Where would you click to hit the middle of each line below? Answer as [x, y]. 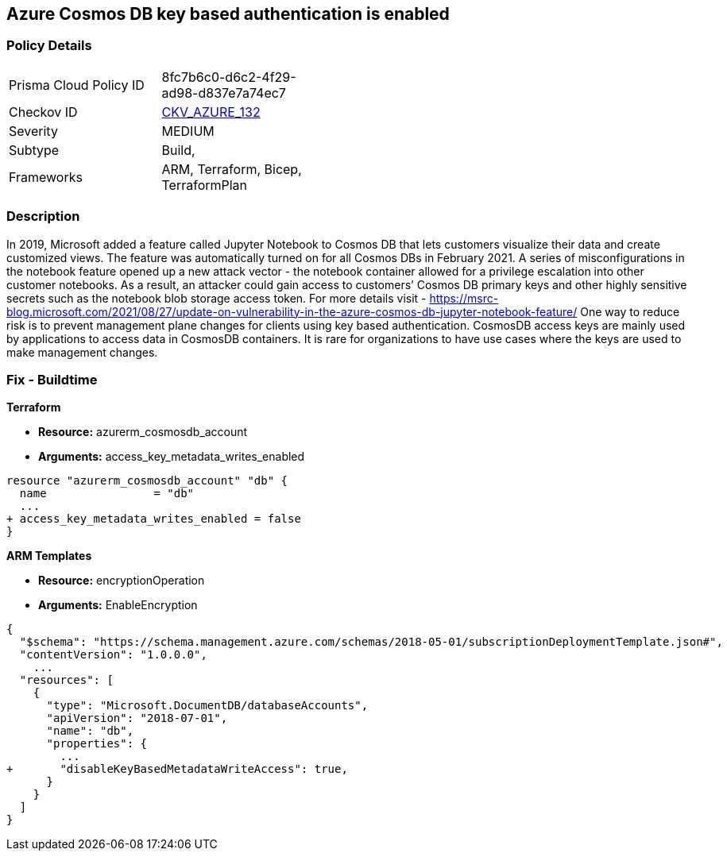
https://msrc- [464, 298]
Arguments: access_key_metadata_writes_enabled [172, 457]
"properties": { [97, 744]
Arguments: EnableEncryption [118, 605]
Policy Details [49, 46]
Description [43, 216]
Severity [33, 131]
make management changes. [82, 352]
